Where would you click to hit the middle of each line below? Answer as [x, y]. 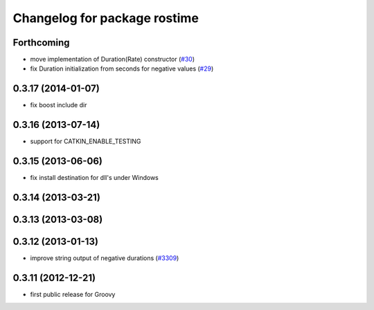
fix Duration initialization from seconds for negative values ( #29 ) [122, 69]
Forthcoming [41, 43]
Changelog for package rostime [106, 18]
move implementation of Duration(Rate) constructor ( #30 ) [113, 60]
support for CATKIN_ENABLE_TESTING [86, 141]
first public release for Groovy [73, 295]
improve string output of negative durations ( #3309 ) [105, 258]
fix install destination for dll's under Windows [94, 178]
